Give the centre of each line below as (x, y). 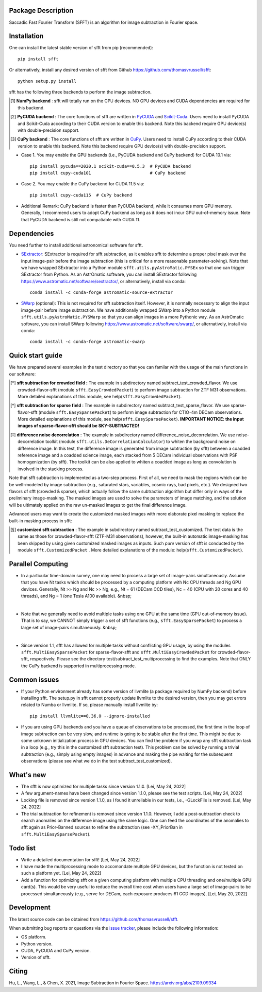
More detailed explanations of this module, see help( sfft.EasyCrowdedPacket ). (100, 396)
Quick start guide (36, 356)
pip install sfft (38, 59)
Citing (18, 971)
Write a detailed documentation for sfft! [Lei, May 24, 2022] (81, 859)
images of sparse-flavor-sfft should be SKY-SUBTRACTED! (78, 426)
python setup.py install (47, 81)
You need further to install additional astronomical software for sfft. (76, 245)
